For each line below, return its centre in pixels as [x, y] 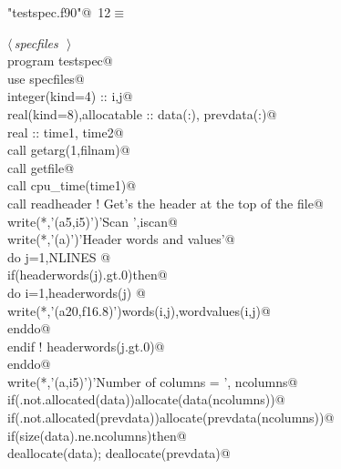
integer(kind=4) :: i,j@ [70, 96]
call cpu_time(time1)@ [72, 185]
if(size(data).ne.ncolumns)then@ [97, 435]
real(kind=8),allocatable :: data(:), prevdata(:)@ [142, 113]
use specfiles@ [46, 78]
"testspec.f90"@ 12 [59, 12]
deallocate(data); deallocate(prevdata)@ [119, 453]
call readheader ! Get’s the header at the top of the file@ [165, 203]
